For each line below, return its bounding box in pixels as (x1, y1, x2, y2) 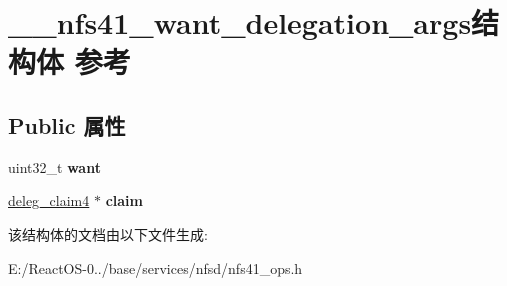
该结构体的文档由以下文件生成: (8, 223, 208, 244)
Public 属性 (8, 109, 126, 140)
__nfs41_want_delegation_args (8, 2, 472, 43)
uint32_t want (8, 156, 101, 177)
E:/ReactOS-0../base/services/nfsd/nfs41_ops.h (8, 257, 303, 278)
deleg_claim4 (8, 190, 90, 211)
